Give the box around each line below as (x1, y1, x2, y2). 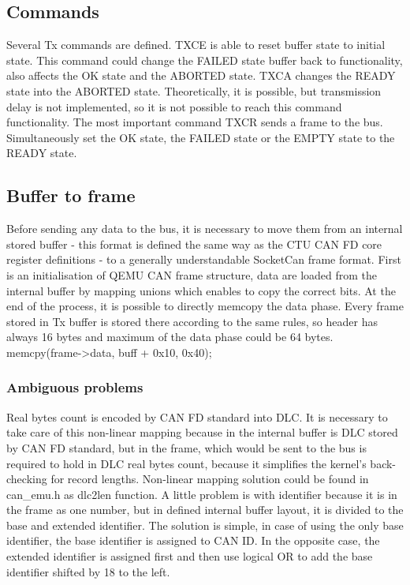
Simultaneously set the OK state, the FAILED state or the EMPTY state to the (6, 129, 395, 145)
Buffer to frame (6, 183, 136, 208)
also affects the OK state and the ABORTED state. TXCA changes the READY (6, 67, 396, 84)
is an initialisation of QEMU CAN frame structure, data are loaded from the (6, 266, 378, 283)
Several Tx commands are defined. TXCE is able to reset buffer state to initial (6, 36, 386, 53)
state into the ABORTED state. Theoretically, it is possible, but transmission (6, 82, 382, 99)
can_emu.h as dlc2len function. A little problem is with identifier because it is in (6, 486, 397, 502)
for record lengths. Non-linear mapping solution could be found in (50, 471, 369, 487)
